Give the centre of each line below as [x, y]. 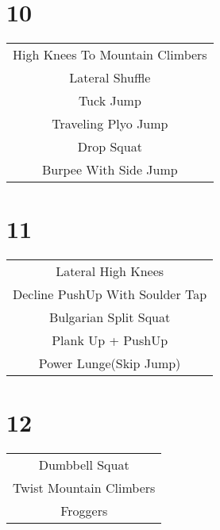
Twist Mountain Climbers [84, 488]
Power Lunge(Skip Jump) [110, 363]
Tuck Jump [110, 101]
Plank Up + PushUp [110, 340]
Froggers [84, 511]
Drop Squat [110, 147]
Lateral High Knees [110, 271]
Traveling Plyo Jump [110, 124]
